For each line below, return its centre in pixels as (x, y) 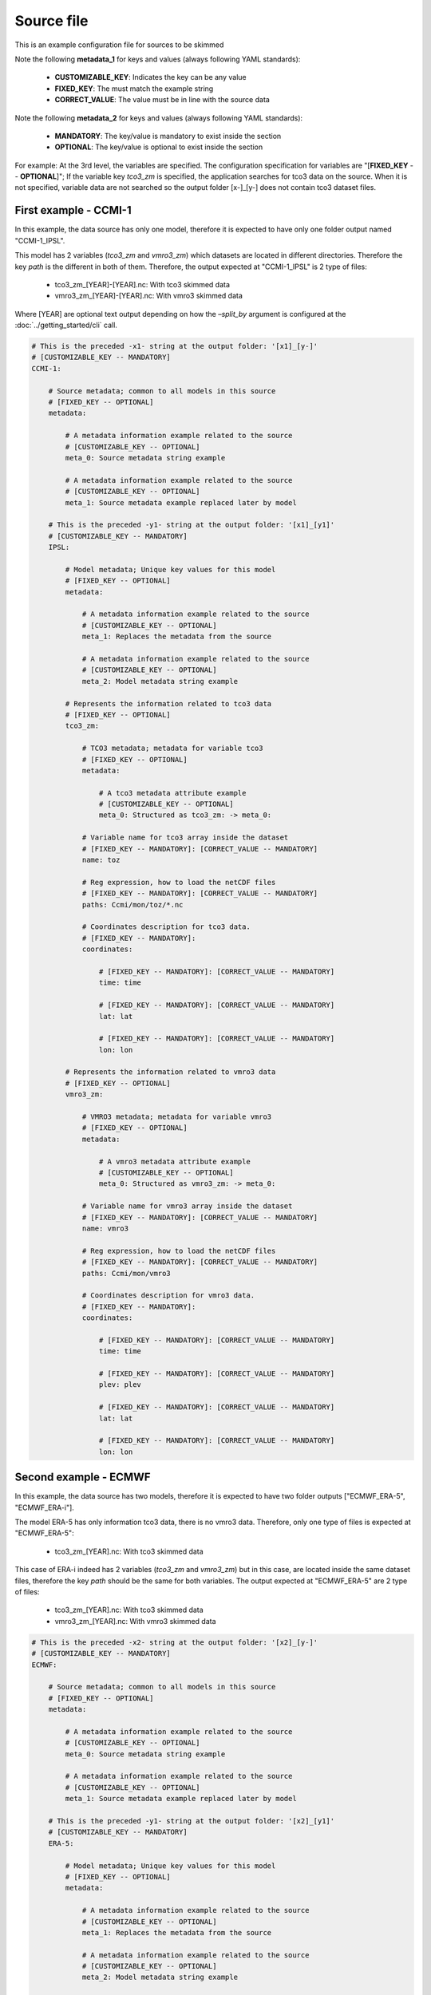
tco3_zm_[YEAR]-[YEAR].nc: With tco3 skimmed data (142, 284)
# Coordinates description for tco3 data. (166, 927)
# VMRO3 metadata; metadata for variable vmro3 (177, 1117)
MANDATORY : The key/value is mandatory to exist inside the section (168, 136)
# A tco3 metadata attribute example (172, 793)
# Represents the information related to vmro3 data (170, 1072)
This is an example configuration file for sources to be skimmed (119, 45)
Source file (51, 21)
